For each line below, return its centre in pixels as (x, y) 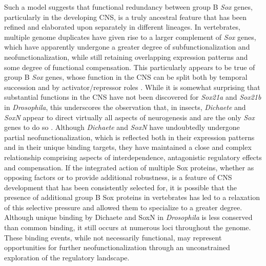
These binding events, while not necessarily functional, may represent (113, 237)
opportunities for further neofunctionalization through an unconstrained (117, 247)
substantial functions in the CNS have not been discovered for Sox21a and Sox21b (133, 97)
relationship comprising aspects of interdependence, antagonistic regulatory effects (133, 157)
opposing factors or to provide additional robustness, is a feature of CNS (118, 177)
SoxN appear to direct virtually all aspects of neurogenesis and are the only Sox (129, 117)
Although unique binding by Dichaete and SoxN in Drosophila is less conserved (128, 217)
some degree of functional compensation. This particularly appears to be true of (130, 67)
